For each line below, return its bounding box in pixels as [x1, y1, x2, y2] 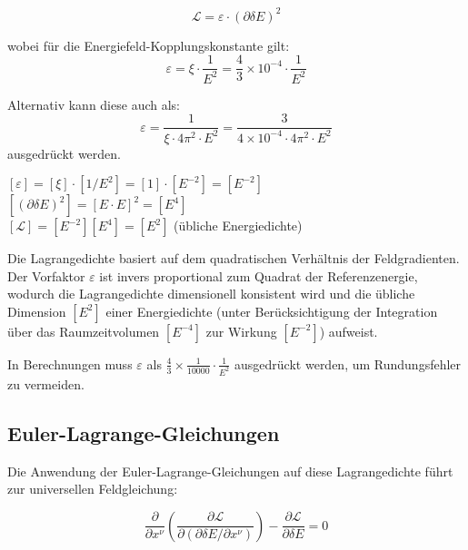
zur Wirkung [205, 321, 277, 340]
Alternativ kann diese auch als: [7, 94, 180, 113]
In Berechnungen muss [7, 354, 133, 373]
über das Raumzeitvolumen [7, 321, 160, 340]
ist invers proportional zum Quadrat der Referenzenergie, [99, 266, 418, 285]
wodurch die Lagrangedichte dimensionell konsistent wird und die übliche [7, 284, 415, 303]
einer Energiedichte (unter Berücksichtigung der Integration [105, 301, 438, 320]
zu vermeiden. [7, 374, 85, 393]
